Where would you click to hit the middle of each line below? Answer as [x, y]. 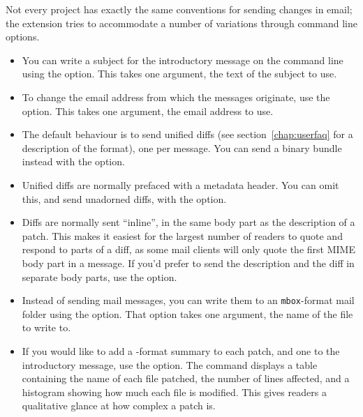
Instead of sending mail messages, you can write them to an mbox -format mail [188, 300]
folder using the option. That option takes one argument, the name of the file [187, 313]
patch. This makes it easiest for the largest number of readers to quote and [182, 235]
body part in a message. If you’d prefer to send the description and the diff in [188, 263]
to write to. [46, 327]
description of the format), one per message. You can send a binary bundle [182, 147]
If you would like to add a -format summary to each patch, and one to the [181, 350]
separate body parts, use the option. [99, 276]
